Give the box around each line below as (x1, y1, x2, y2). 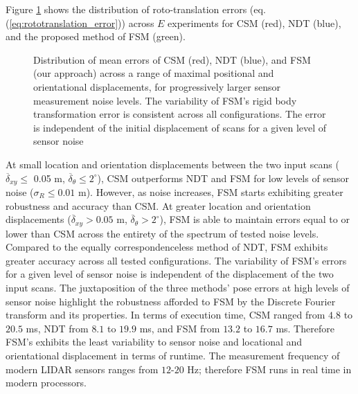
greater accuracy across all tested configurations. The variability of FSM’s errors (6, 253, 347, 267)
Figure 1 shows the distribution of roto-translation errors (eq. (6, 2, 266, 16)
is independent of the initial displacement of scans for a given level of (33, 120, 327, 134)
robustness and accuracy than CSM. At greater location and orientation (6, 198, 311, 213)
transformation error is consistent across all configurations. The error (33, 107, 326, 121)
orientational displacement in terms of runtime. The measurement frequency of (6, 348, 340, 362)
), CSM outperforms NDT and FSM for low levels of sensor (97, 170, 349, 185)
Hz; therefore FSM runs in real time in (187, 361, 352, 376)
